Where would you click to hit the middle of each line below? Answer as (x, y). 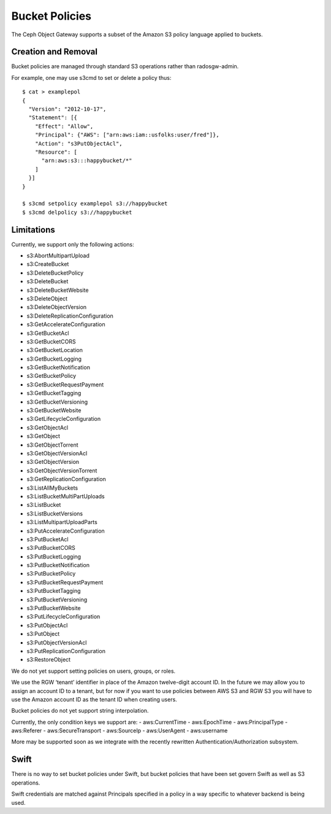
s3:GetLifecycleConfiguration (64, 419)
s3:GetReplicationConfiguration (67, 479)
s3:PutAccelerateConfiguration (66, 531)
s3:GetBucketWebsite (54, 410)
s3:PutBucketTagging (54, 591)
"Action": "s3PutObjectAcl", (78, 143)
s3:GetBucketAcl (48, 333)
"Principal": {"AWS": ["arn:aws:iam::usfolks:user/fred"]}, (127, 135)
